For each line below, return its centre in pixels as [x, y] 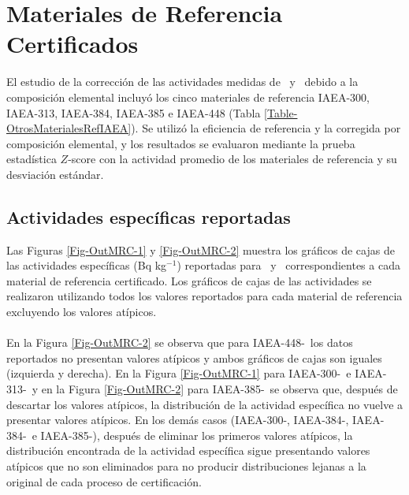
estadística [32, 159]
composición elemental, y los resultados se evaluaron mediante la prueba [181, 143]
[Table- [281, 112]
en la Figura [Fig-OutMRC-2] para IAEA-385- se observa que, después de [219, 389]
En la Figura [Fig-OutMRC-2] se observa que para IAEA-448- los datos [180, 342]
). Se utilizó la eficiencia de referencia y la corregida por [266, 128]
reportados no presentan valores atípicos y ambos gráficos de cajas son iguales [194, 357]
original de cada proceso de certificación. [104, 481]
